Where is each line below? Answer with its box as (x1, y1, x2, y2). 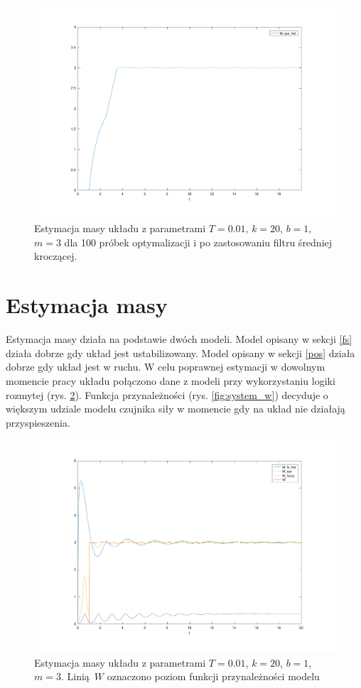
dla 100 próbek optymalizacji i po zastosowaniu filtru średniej (64, 234, 333, 249)
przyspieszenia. (6, 415, 70, 430)
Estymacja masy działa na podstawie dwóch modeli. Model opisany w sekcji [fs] (6, 332, 352, 346)
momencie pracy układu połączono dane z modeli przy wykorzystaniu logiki (6, 373, 335, 388)
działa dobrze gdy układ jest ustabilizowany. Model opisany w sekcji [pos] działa (6, 345, 355, 360)
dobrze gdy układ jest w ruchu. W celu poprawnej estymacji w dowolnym (6, 359, 325, 374)
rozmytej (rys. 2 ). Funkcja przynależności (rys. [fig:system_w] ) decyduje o (6, 387, 328, 402)
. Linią (60, 669, 90, 684)
